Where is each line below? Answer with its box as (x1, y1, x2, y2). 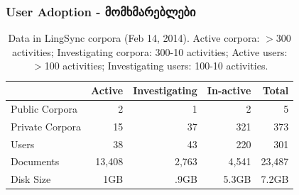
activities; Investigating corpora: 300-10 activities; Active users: (11, 44, 288, 59)
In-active (207, 83, 251, 97)
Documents (11, 154, 60, 169)
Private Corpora (11, 118, 82, 133)
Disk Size (11, 172, 51, 186)
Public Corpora (11, 101, 78, 116)
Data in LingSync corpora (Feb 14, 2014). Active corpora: (8, 30, 260, 45)
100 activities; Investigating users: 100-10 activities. (44, 58, 268, 73)
